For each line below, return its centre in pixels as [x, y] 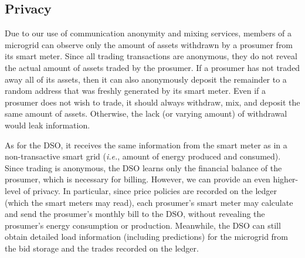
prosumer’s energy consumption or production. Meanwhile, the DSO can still [143, 225]
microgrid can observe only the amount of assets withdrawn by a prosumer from [149, 44]
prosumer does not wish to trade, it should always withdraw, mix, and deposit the [152, 102]
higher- [286, 179]
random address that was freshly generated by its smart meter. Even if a [135, 91]
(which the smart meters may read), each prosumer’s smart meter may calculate [149, 202]
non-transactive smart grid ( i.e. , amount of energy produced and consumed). [143, 156]
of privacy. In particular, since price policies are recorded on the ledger [150, 190]
